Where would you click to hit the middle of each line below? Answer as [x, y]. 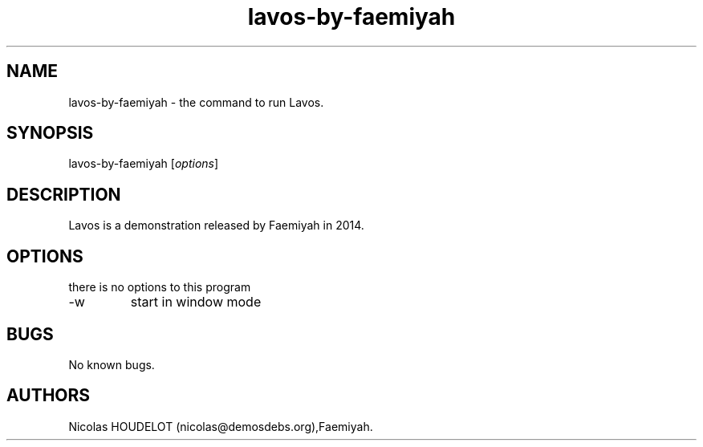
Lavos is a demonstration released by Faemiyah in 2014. [216, 226]
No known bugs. [112, 364]
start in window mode [196, 302]
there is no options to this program [160, 287]
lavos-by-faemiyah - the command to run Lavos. [196, 102]
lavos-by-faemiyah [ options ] [144, 164]
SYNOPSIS [50, 133]
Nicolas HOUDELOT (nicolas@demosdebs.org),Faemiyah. [221, 426]
